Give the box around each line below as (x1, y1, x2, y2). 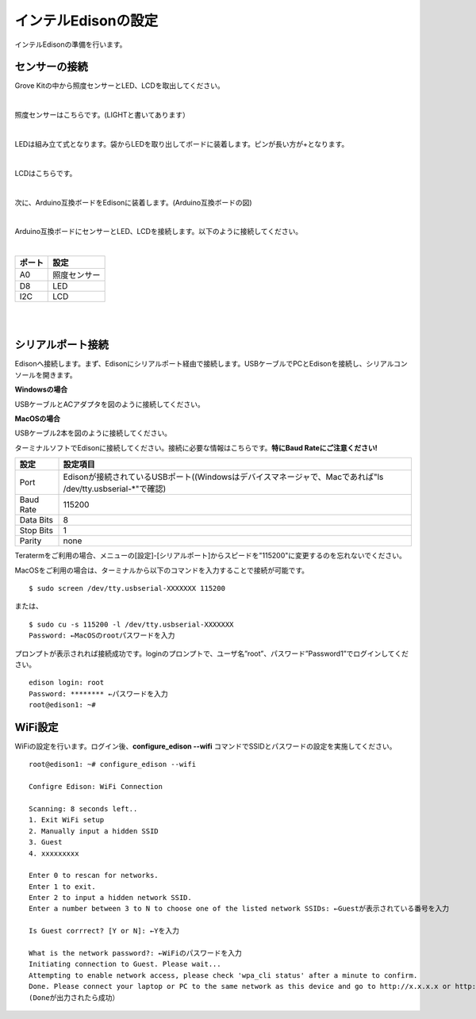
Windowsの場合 (14, 385, 67, 394)
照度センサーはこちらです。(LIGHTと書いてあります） (14, 110, 190, 120)
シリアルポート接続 (14, 338, 109, 352)
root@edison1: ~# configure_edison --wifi (29, 760, 197, 769)
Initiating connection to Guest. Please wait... (29, 960, 221, 969)
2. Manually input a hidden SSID (29, 826, 159, 836)
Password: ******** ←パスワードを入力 (29, 689, 168, 698)
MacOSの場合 (14, 414, 61, 423)
